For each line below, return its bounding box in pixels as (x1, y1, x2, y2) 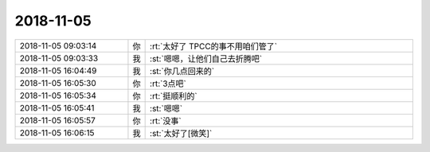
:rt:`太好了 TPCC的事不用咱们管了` (150, 41, 278, 52)
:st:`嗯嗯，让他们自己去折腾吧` (150, 53, 263, 64)
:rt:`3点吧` (150, 78, 187, 89)
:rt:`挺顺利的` (150, 90, 198, 101)
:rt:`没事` (150, 115, 182, 127)
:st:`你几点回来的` (150, 65, 215, 76)
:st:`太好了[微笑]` (150, 127, 213, 138)
